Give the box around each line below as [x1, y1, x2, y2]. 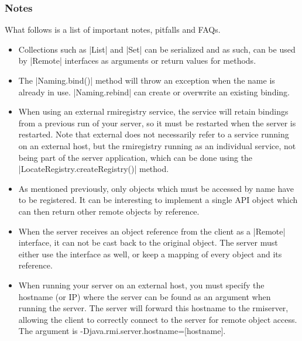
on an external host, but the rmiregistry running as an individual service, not [18, 139, 296, 151]
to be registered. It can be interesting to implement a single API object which [18, 194, 298, 206]
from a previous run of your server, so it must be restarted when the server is [18, 116, 296, 129]
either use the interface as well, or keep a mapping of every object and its [18, 247, 282, 260]
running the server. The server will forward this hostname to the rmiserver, [18, 302, 289, 314]
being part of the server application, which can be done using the [18, 151, 253, 163]
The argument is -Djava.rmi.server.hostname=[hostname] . [18, 325, 226, 337]
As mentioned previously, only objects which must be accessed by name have [18, 182, 294, 194]
